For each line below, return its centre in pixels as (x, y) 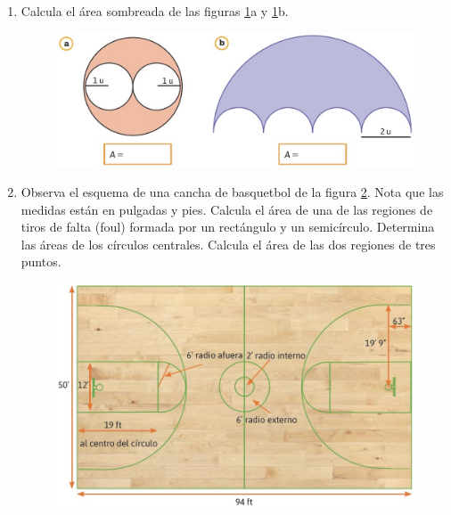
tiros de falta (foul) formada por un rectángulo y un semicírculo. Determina (228, 227)
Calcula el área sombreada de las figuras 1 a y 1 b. (155, 11)
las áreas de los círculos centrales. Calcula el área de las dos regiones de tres (228, 244)
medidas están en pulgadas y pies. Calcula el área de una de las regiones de (227, 209)
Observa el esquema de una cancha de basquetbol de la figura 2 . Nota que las (232, 191)
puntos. (41, 262)
